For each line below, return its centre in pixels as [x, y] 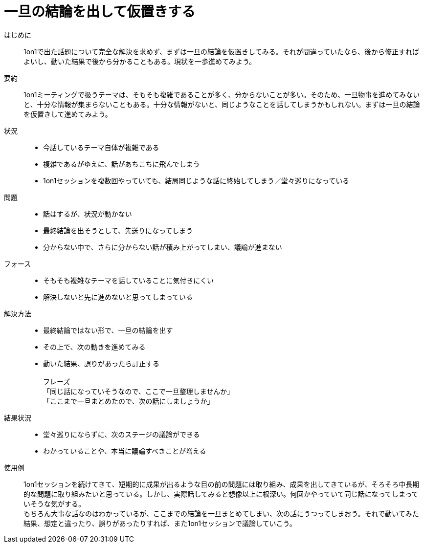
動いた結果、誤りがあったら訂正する [101, 363]
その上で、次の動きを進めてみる [94, 347]
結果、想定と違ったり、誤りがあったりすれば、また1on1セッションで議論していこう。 [160, 523]
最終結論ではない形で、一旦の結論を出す [108, 330]
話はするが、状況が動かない [88, 214]
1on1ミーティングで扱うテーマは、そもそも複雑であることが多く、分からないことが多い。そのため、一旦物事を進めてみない [222, 94]
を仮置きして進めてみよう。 [68, 114]
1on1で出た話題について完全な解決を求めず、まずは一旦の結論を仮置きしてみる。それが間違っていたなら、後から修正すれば [221, 51]
